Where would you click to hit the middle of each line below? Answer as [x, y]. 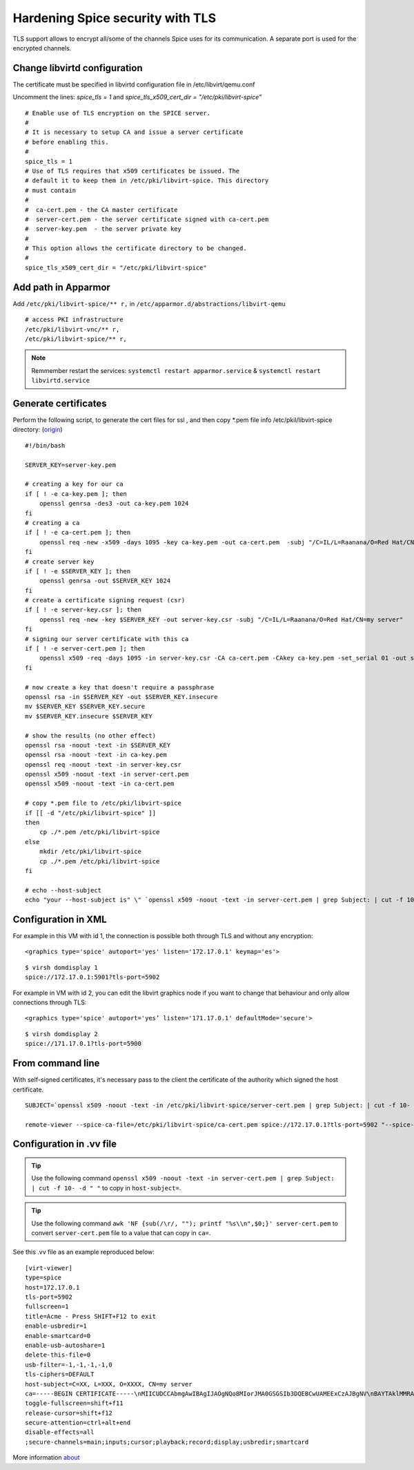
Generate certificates [60, 403]
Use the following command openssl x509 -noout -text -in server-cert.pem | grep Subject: [183, 1178]
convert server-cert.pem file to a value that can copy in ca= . [121, 1233]
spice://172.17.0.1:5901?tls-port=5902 [92, 977]
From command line [56, 1063]
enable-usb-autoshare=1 [65, 1345]
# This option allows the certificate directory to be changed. [136, 248]
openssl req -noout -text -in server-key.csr [103, 764]
